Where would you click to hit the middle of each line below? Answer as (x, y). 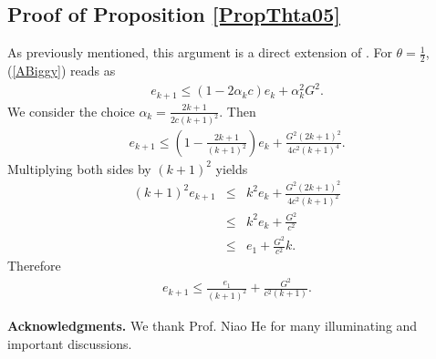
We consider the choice (71, 111)
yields (232, 168)
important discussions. (70, 343)
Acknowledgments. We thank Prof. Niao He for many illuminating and (213, 325)
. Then (238, 111)
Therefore (34, 266)
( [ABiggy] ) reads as (62, 71)
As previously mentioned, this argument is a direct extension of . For (200, 52)
